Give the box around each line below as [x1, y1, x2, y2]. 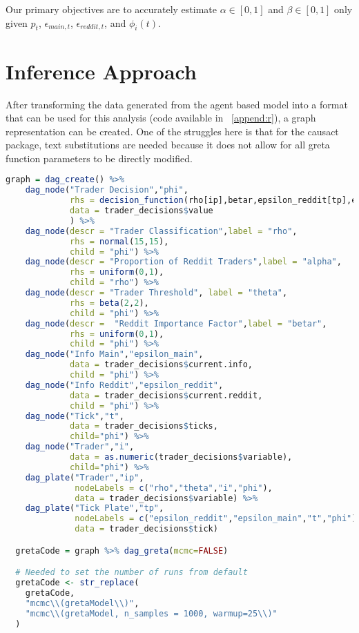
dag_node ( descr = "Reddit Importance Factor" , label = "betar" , [25, 318, 327, 329]
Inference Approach [6, 57, 197, 85]
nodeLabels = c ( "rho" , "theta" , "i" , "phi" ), [75, 483, 273, 493]
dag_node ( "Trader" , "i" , [25, 442, 135, 452]
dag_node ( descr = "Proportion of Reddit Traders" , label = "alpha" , [25, 257, 342, 267]
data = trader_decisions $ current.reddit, [70, 390, 263, 400]
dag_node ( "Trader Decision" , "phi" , [25, 185, 188, 195]
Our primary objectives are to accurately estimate [6, 2, 217, 16]
